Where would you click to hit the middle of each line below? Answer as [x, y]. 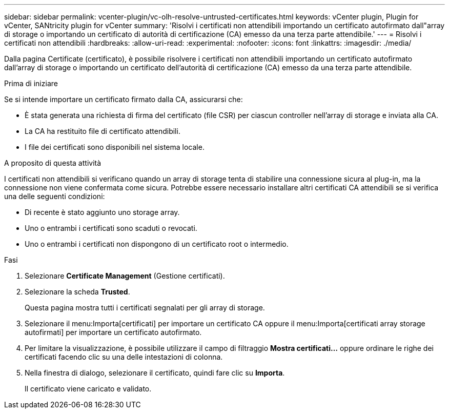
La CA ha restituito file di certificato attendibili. [103, 131]
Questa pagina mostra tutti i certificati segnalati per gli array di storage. [145, 308]
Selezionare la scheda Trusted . [77, 292]
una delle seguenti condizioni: [55, 196]
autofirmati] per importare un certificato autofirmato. [113, 332]
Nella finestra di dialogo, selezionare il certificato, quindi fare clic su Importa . [155, 373]
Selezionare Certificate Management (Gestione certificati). [125, 276]
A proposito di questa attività [53, 163]
